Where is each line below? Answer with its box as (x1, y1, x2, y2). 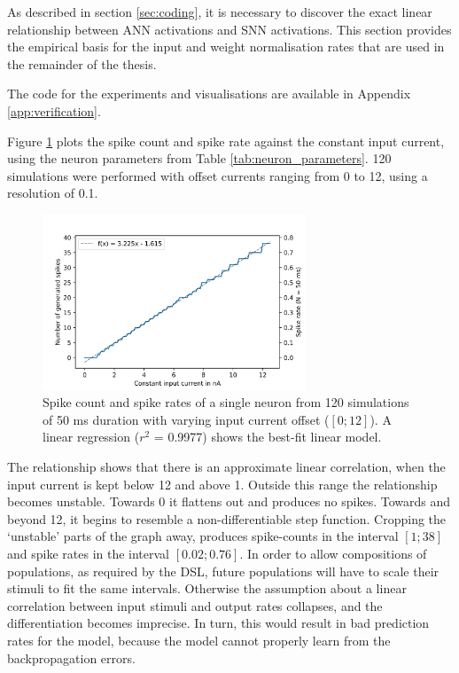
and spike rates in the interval (7, 544, 170, 562)
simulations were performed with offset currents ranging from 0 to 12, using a (7, 166, 428, 184)
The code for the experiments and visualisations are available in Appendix (7, 84, 411, 103)
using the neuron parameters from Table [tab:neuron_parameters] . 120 (7, 149, 392, 168)
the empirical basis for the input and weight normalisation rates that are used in (7, 37, 445, 56)
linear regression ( (43, 427, 140, 446)
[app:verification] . (7, 101, 101, 120)
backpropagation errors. (7, 648, 136, 667)
